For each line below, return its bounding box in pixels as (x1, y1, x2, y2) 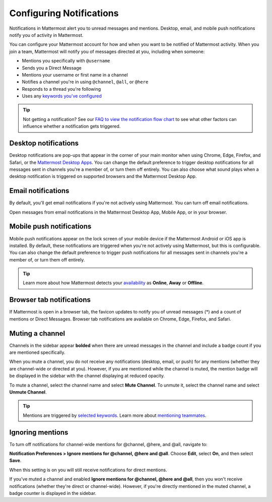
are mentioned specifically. (9, 349, 65, 355)
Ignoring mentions (9, 428, 69, 436)
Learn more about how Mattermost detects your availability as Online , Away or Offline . (23, 280, 204, 286)
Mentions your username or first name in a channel (22, 72, 128, 78)
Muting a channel (9, 329, 65, 338)
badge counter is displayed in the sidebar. (9, 490, 97, 496)
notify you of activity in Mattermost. (9, 32, 84, 38)
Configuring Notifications (9, 8, 119, 19)
